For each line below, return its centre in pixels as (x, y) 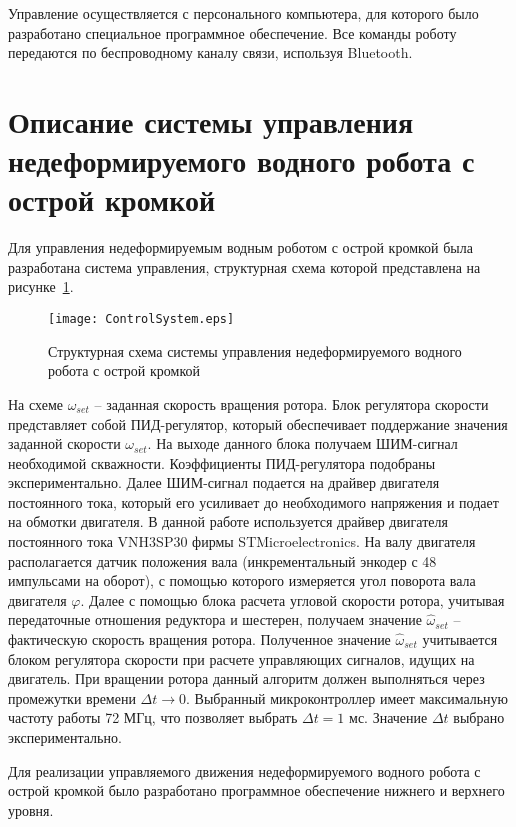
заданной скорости (64, 443)
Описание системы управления (211, 120)
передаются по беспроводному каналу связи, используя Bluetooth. (210, 52)
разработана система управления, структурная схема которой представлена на (244, 266)
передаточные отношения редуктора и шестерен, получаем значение (215, 619)
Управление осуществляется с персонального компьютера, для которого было (243, 13)
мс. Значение (388, 717)
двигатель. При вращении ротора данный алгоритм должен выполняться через (246, 678)
